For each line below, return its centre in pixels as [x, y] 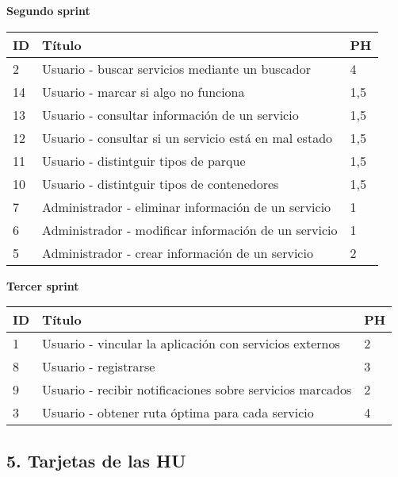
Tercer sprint [43, 285]
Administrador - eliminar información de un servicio [187, 206]
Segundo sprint [48, 10]
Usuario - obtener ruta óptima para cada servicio [178, 413]
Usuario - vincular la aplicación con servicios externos [191, 344]
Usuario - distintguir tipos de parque [144, 160]
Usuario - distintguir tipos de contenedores [161, 183]
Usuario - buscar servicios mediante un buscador [176, 68]
